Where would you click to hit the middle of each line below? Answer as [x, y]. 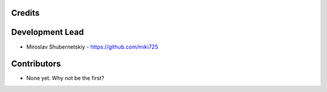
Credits [25, 13]
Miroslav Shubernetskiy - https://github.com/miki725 [92, 47]
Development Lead [48, 32]
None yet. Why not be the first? [65, 78]
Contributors [36, 64]
